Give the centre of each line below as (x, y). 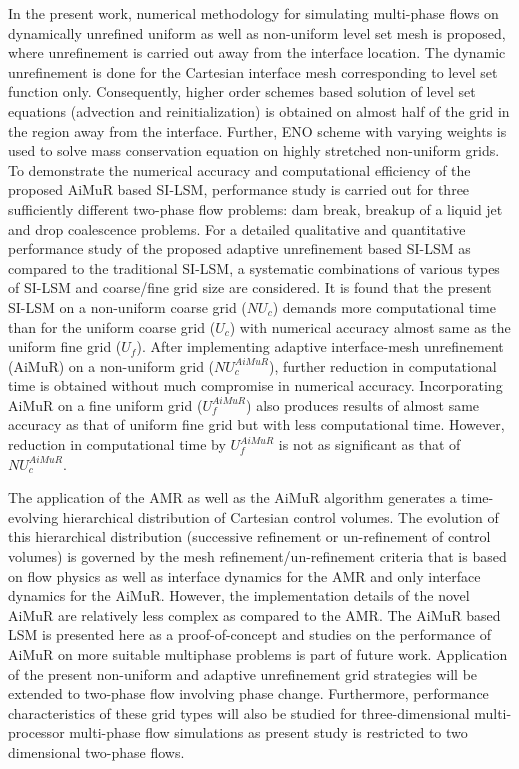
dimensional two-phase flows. (96, 751)
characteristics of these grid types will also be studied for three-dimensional (239, 712)
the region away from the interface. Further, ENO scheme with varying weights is (257, 130)
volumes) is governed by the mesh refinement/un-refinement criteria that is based (257, 556)
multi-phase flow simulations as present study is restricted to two (268, 732)
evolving (33, 516)
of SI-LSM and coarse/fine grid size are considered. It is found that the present (250, 287)
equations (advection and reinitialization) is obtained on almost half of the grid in (259, 110)
